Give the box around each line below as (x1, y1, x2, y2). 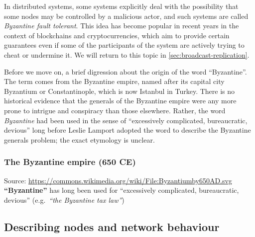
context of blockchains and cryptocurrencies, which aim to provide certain (4, 30, 230, 40)
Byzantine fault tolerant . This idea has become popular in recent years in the (4, 20, 239, 31)
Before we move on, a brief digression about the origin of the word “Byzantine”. (4, 66, 247, 77)
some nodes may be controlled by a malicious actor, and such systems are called (4, 10, 249, 21)
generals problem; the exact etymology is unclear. (4, 134, 155, 145)
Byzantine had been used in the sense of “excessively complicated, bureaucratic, (4, 115, 248, 125)
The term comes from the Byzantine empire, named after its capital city (4, 76, 225, 86)
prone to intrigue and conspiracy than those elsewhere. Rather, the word (4, 105, 226, 115)
